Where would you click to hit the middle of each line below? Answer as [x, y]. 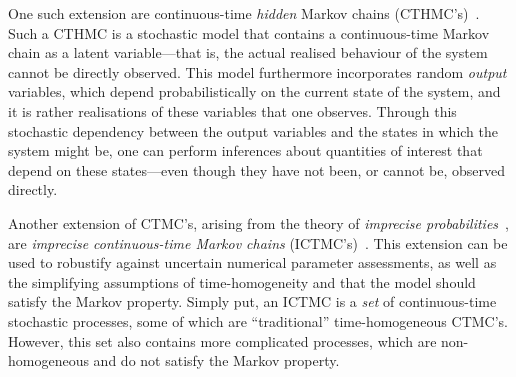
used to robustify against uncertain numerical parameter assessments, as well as [252, 262]
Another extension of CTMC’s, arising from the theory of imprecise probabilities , [258, 222]
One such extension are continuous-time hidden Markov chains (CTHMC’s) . [244, 13]
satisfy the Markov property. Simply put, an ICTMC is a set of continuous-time [252, 301]
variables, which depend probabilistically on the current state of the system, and [254, 91]
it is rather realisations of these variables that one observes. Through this [232, 110]
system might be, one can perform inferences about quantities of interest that [245, 150]
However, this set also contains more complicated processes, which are [222, 340]
